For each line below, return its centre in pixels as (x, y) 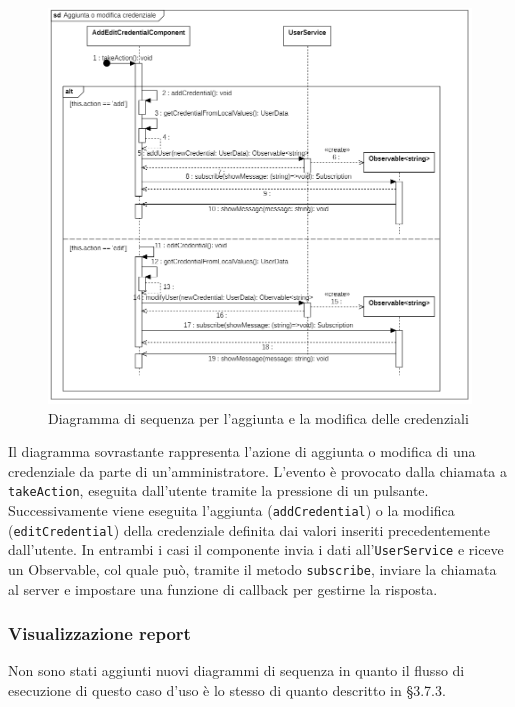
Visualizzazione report (99, 633)
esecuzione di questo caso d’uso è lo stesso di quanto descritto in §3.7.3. (227, 690)
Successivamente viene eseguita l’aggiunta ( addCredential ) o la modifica (231, 509)
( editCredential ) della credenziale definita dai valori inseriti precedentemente (249, 529)
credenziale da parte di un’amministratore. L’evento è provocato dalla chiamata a (258, 470)
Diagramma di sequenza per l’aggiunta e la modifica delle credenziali (258, 417)
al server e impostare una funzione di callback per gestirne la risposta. (223, 588)
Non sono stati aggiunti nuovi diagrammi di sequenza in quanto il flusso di (236, 670)
